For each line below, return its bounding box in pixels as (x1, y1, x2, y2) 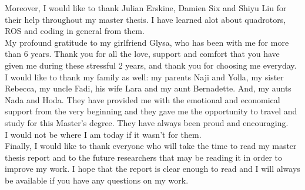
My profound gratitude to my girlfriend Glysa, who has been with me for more (5, 36, 289, 48)
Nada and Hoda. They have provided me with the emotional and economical (5, 93, 280, 106)
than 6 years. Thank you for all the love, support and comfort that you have (5, 48, 280, 60)
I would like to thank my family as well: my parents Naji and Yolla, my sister (5, 70, 284, 83)
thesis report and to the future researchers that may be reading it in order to (5, 151, 282, 163)
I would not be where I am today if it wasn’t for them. (5, 128, 202, 140)
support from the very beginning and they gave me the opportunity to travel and (5, 105, 297, 117)
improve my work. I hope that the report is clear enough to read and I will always (5, 162, 300, 175)
